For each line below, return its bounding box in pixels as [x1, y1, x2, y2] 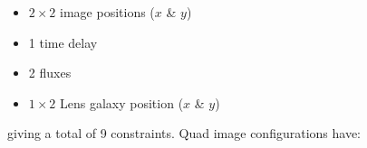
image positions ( [60, 3, 155, 21]
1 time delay [28, 32, 98, 51]
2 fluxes [28, 63, 72, 82]
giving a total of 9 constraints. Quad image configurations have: [7, 124, 361, 143]
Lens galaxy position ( [60, 93, 184, 112]
